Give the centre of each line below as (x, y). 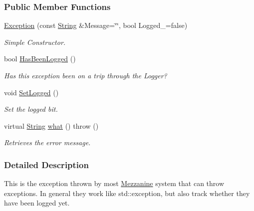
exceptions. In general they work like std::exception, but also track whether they (127, 193)
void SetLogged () (31, 92)
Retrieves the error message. (47, 142)
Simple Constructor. (35, 42)
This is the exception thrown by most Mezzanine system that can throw (114, 183)
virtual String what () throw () (51, 125)
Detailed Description (46, 164)
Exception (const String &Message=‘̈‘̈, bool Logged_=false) (96, 25)
